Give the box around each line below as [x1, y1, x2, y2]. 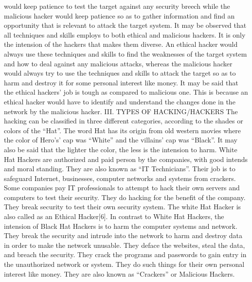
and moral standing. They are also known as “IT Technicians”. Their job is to [4, 163, 235, 174]
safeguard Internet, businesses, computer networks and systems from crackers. [4, 173, 236, 183]
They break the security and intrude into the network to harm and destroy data [4, 230, 243, 241]
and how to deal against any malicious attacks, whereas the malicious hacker [4, 58, 233, 68]
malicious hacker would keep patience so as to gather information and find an [4, 10, 235, 20]
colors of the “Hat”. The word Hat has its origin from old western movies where [4, 125, 241, 135]
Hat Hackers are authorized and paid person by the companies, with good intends [4, 154, 248, 164]
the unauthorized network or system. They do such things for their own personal [4, 259, 245, 269]
